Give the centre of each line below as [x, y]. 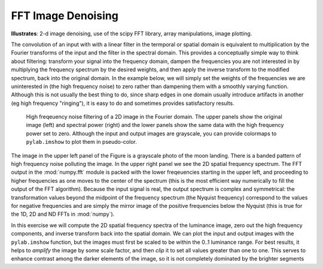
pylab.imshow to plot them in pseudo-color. [81, 142]
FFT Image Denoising [65, 16]
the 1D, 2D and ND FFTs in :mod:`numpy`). [63, 214]
